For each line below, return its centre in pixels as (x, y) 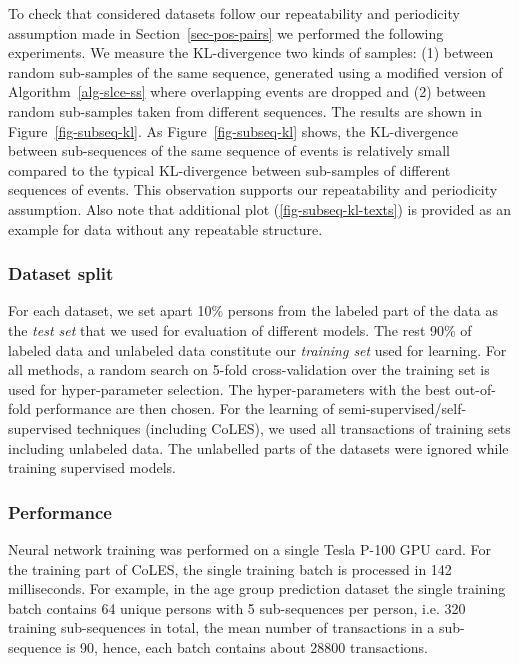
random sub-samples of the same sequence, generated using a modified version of (255, 71)
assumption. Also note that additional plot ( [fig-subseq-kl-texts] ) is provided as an (260, 208)
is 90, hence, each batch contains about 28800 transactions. (247, 646)
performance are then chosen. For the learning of (184, 408)
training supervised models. (92, 467)
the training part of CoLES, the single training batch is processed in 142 (230, 568)
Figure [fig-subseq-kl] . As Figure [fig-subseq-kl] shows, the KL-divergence (233, 130)
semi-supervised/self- (402, 408)
